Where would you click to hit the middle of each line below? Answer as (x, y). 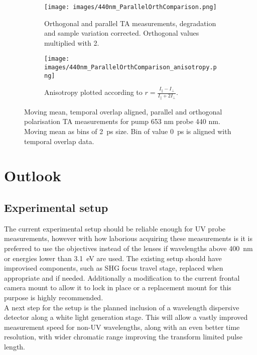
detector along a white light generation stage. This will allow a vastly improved (126, 317)
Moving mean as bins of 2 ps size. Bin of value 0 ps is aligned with (128, 131)
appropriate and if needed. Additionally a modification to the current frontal (122, 277)
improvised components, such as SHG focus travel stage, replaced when (114, 268)
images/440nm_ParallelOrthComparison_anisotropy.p (131, 68)
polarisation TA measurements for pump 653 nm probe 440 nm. (122, 121)
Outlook (33, 175)
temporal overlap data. (59, 141)
